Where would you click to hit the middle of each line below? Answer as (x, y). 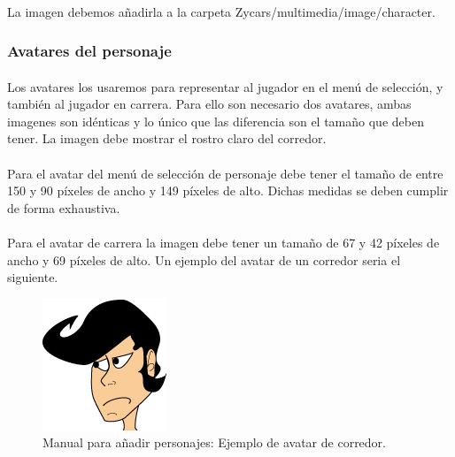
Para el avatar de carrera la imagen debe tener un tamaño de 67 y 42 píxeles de (224, 242)
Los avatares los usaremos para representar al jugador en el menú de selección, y (225, 86)
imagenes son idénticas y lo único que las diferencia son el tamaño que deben (216, 121)
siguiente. (33, 277)
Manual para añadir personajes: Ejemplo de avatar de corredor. (214, 442)
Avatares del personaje (89, 51)
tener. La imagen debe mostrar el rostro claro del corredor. (167, 138)
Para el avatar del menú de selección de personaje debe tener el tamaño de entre (225, 173)
